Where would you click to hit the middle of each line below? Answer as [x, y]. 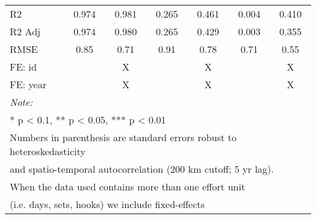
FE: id [23, 67]
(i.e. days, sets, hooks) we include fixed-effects [107, 204]
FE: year [28, 84]
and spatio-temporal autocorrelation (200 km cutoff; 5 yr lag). [142, 169]
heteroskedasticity [48, 151]
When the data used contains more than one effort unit [128, 186]
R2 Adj [25, 31]
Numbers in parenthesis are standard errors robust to [123, 137]
